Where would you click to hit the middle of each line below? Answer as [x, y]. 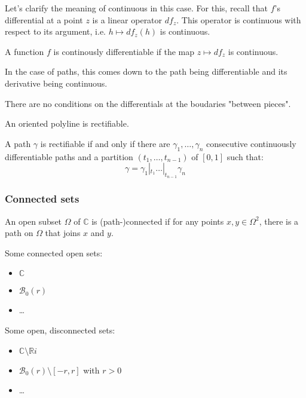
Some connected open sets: [54, 252]
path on [19, 233]
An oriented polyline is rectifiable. [67, 123]
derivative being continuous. [56, 83]
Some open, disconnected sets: [60, 330]
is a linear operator [127, 19]
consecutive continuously [251, 143]
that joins [63, 233]
